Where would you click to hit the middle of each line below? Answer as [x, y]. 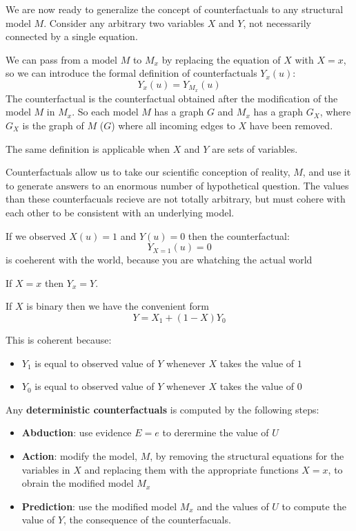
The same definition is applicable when [88, 148]
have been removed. [291, 125]
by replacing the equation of [221, 59]
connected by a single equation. [72, 36]
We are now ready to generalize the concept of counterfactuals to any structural [175, 9]
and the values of [233, 506]
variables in [46, 469]
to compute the [314, 506]
